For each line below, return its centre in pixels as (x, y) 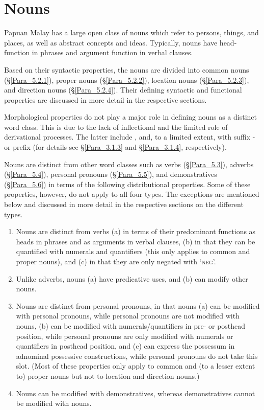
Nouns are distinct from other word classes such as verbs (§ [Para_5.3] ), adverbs (129, 164)
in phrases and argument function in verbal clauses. (112, 52)
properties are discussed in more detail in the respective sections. (105, 99)
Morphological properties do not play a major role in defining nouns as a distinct (131, 117)
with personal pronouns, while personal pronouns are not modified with (128, 316)
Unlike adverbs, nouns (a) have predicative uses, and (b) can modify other (132, 278)
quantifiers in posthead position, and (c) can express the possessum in (125, 346)
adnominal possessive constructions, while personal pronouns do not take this (137, 356)
